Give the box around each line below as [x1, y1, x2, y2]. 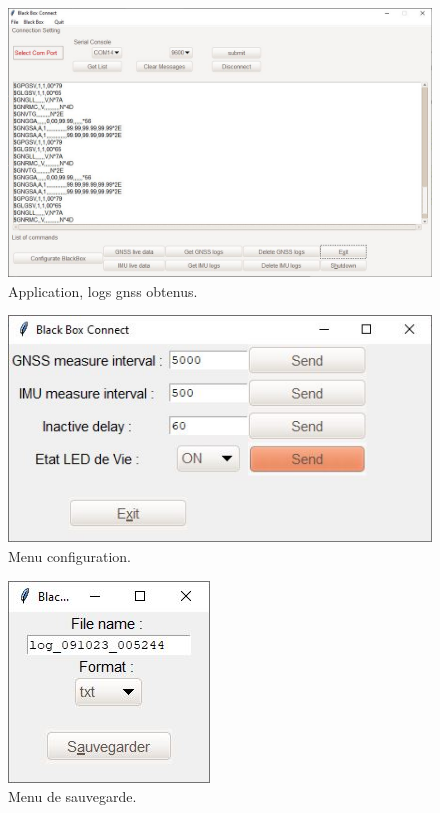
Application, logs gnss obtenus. [8, 280, 198, 301]
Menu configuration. [8, 545, 131, 566]
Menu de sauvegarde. [8, 786, 137, 807]
